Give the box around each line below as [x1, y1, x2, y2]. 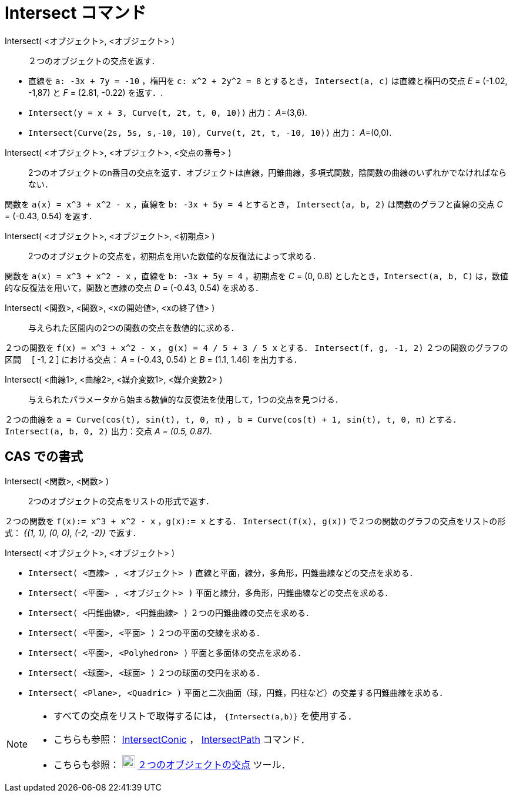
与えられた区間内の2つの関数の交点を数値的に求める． [28, 322, 239, 333]
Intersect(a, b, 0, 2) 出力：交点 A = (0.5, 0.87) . [5, 426, 212, 436]
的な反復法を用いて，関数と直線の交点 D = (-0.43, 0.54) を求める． [5, 282, 263, 293]
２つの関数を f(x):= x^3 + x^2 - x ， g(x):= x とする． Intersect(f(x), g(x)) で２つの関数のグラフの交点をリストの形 [5, 515, 506, 526]
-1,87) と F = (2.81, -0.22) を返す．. [28, 87, 163, 98]
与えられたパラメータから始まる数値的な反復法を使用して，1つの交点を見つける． [28, 394, 343, 404]
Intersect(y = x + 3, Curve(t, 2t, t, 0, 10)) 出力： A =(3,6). [28, 107, 307, 118]
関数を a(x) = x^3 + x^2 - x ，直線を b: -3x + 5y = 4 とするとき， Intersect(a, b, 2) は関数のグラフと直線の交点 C [5, 199, 503, 209]
